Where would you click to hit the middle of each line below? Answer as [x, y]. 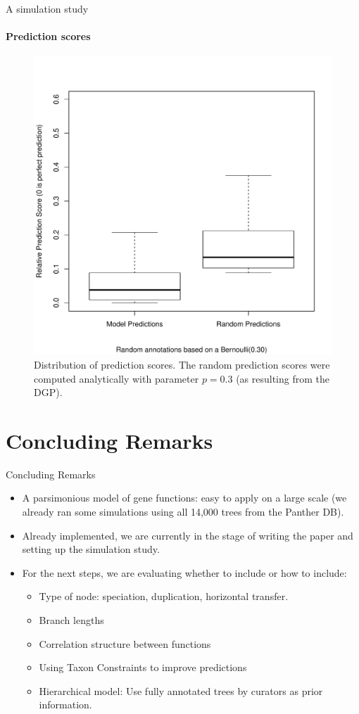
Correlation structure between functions [125, 643]
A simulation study [47, 8]
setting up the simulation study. [91, 549]
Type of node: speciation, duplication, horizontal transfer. [164, 596]
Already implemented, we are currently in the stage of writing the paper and [188, 535]
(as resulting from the [283, 378]
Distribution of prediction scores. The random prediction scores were [182, 364]
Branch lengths [71, 620]
